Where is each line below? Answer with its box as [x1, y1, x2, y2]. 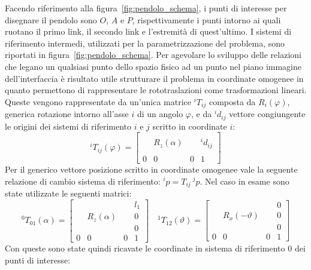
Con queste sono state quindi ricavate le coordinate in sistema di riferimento [5, 242, 285, 254]
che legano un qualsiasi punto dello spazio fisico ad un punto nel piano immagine [5, 60, 301, 72]
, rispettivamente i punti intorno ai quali [132, 13, 281, 26]
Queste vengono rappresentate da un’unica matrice [5, 95, 191, 108]
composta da [209, 95, 256, 108]
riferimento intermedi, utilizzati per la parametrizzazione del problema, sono [5, 36, 285, 49]
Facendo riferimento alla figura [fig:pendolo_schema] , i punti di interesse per [5, 2, 287, 14]
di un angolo [137, 108, 183, 120]
